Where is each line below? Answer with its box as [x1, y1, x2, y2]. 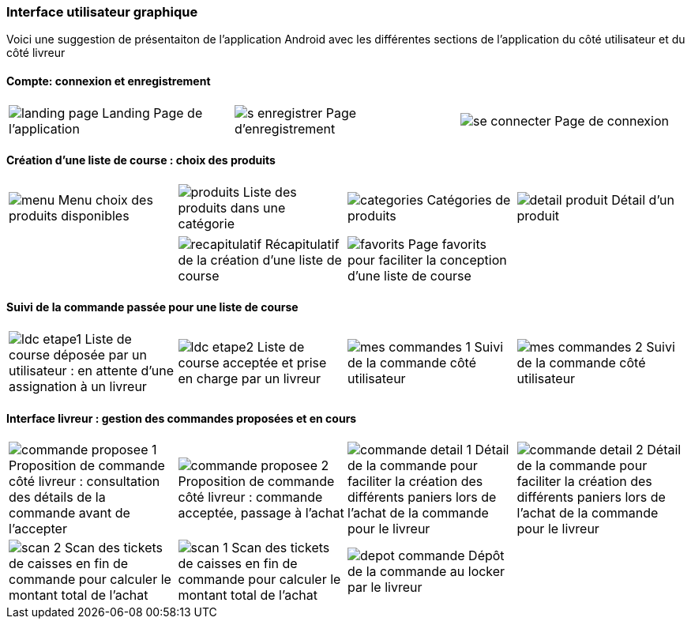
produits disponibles [9, 207, 130, 224]
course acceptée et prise [178, 355, 327, 371]
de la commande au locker [347, 563, 505, 580]
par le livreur [347, 579, 422, 596]
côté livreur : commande [178, 489, 323, 506]
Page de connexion [554, 112, 670, 129]
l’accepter [9, 521, 67, 537]
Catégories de [426, 191, 511, 208]
